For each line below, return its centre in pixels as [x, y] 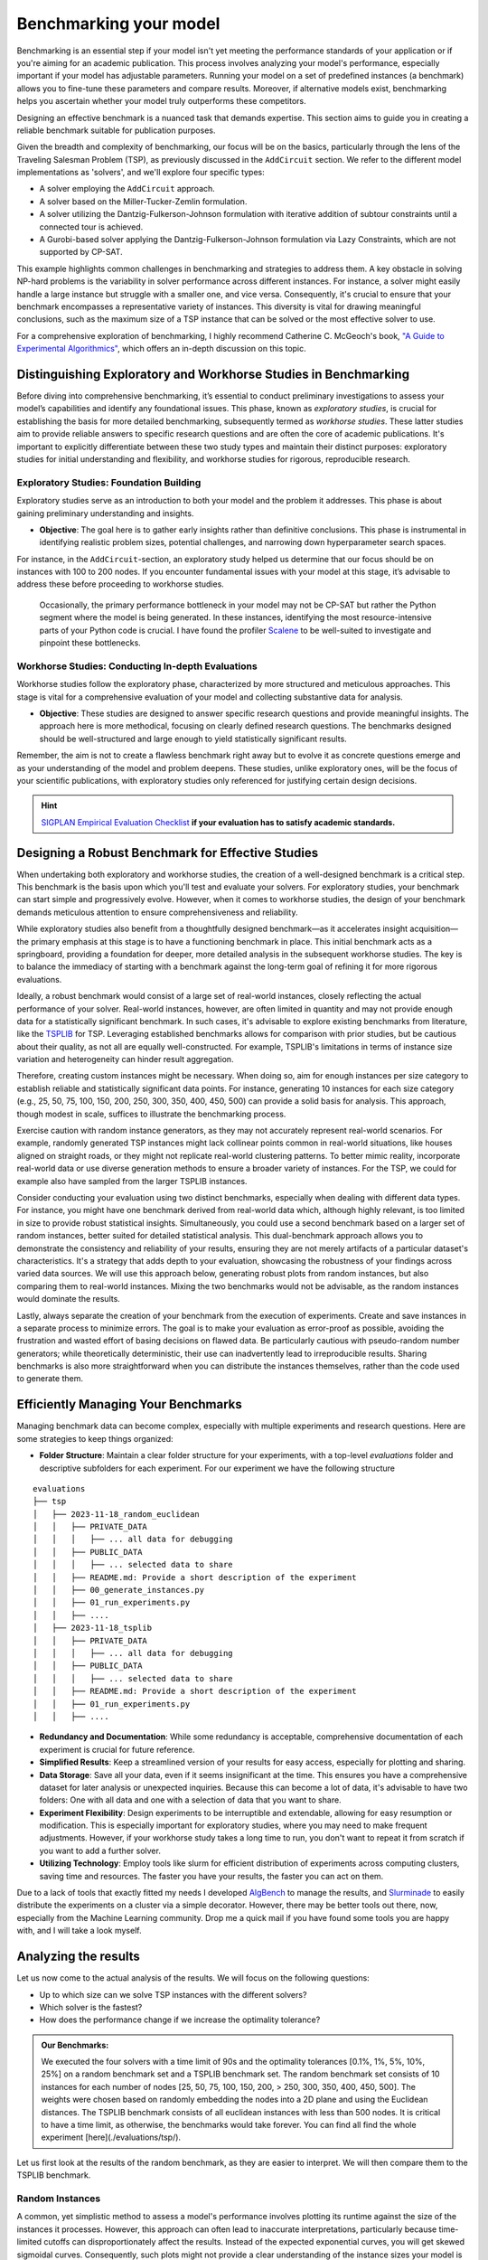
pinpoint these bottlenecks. [90, 643]
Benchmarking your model [118, 24]
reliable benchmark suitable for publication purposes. [116, 130]
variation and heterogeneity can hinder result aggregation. [125, 1059]
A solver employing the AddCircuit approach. [127, 189]
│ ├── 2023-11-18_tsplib [93, 1628]
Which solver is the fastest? [91, 2007]
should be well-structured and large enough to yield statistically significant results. [193, 739]
